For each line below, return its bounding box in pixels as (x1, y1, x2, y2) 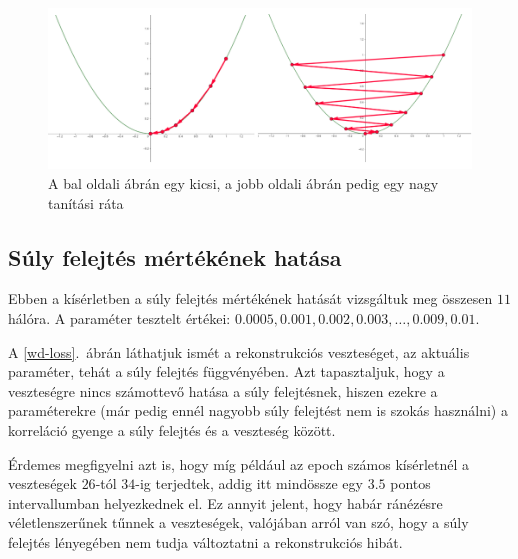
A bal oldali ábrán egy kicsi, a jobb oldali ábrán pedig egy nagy (48, 173, 439, 194)
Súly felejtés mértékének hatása (8, 241, 342, 272)
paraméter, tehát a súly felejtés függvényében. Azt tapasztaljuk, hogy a (8, 361, 445, 382)
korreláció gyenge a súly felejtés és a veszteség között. (8, 420, 336, 441)
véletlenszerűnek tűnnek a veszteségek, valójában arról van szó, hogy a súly (8, 512, 469, 533)
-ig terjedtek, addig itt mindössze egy (135, 473, 363, 494)
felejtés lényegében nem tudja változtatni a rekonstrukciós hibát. (8, 531, 403, 552)
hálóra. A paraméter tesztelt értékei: (8, 308, 231, 329)
